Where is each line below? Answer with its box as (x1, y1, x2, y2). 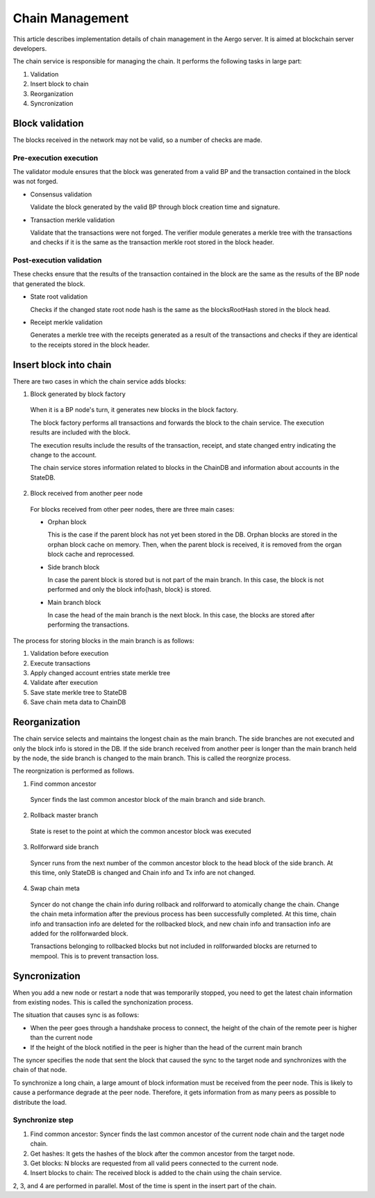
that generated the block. (12, 279, 85, 288)
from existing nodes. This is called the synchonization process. (12, 998, 194, 1007)
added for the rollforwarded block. (30, 929, 128, 938)
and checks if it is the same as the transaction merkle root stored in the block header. (30, 238, 274, 246)
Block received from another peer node (30, 489, 143, 498)
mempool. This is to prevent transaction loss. (30, 952, 159, 960)
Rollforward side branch (30, 843, 99, 851)
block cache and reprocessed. (47, 550, 135, 558)
